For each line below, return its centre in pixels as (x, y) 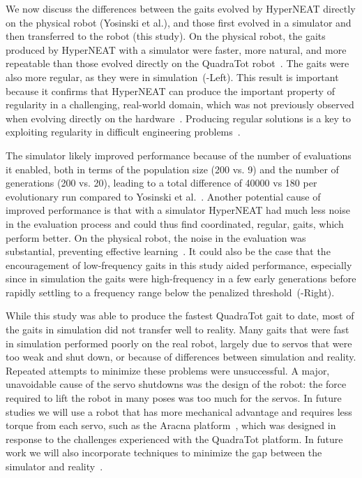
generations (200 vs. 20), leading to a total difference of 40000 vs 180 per (161, 183)
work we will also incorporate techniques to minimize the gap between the (164, 452)
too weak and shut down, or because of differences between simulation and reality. (181, 357)
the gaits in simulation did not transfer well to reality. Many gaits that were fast (178, 329)
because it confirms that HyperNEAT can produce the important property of (170, 90)
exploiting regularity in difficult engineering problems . (123, 132)
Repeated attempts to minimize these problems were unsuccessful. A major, (168, 370)
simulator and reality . (54, 466)
